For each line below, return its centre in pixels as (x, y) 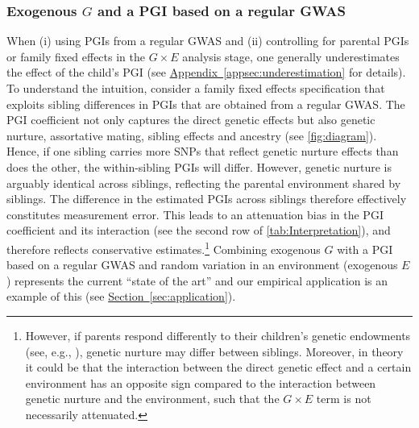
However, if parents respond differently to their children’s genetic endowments (218, 335)
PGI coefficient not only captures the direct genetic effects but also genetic (191, 120)
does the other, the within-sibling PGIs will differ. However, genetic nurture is (199, 166)
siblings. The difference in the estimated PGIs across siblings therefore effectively (207, 199)
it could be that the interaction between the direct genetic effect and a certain (218, 367)
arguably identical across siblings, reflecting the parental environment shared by (204, 183)
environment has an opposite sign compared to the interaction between (201, 382)
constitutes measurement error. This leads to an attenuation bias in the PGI (195, 214)
